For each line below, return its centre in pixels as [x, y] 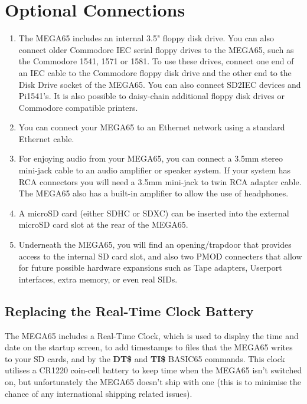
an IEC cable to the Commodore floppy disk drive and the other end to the [155, 72]
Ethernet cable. [46, 138]
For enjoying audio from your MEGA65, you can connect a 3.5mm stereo [151, 158]
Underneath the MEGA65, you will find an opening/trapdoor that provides [155, 244]
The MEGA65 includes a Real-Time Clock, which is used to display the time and [152, 335]
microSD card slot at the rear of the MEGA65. [103, 224]
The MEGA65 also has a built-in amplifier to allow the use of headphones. [153, 193]
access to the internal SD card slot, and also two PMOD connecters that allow [160, 256]
